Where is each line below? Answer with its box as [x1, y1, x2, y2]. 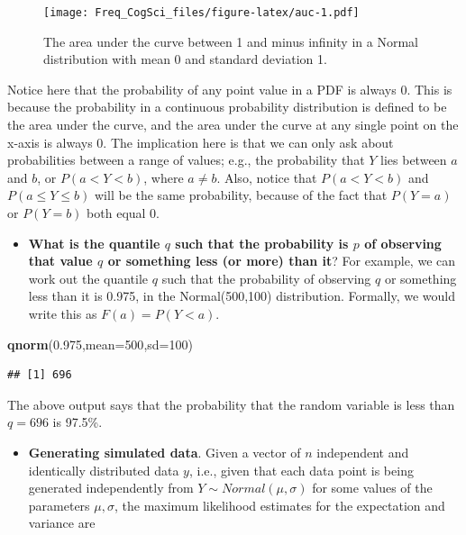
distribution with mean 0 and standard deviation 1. [43, 50, 327, 68]
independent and [316, 442, 409, 461]
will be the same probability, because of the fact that [95, 186, 388, 204]
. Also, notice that [216, 168, 317, 186]
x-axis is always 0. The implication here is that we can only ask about [7, 132, 394, 151]
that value [28, 251, 93, 270]
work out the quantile [28, 268, 149, 287]
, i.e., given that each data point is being [188, 460, 414, 479]
